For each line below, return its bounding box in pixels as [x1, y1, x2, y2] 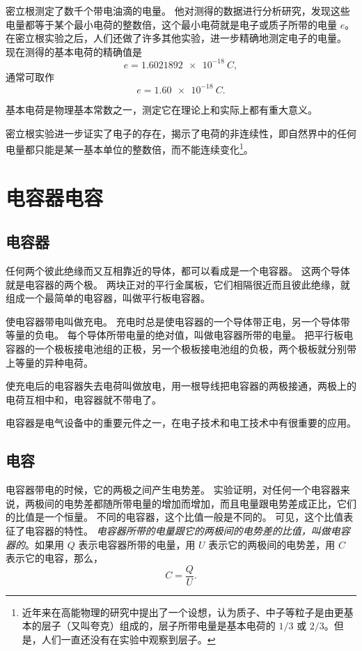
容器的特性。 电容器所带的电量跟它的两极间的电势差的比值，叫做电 [34, 523, 340, 537]
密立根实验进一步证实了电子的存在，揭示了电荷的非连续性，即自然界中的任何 [6, 125, 356, 140]
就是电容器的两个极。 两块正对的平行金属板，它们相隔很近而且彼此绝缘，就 [6, 277, 350, 291]
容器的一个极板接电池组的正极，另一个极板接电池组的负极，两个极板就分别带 [6, 341, 356, 355]
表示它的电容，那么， [6, 551, 103, 565]
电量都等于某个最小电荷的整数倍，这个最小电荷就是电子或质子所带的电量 [6, 17, 337, 31]
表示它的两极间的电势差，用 [208, 537, 336, 551]
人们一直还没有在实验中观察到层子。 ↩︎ [41, 631, 216, 646]
